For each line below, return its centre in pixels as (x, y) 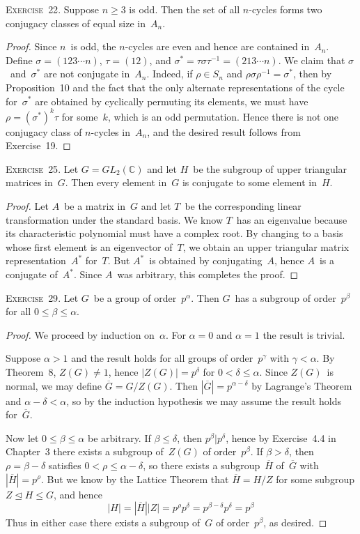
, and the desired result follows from (224, 131)
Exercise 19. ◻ (38, 145)
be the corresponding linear (243, 206)
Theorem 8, (31, 371)
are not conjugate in (87, 74)
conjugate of (32, 274)
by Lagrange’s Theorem (302, 385)
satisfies (65, 465)
